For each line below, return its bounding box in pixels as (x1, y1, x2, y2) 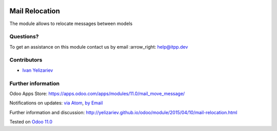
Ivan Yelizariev (22, 67, 53, 73)
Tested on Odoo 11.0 (9, 119, 53, 125)
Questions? (9, 33, 39, 40)
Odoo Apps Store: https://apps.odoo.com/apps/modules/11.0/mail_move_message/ (9, 90, 185, 97)
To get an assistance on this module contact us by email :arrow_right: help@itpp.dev (9, 43, 188, 50)
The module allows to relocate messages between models (9, 20, 133, 27)
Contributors (9, 56, 43, 63)
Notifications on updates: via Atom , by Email (9, 100, 103, 106)
